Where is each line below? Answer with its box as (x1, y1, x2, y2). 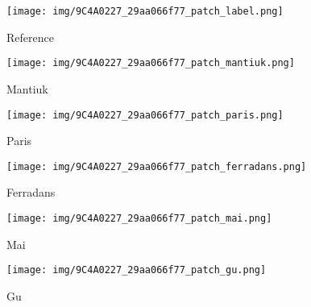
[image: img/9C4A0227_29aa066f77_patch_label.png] (6, 6, 284, 17)
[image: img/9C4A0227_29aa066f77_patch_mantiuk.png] (6, 57, 295, 69)
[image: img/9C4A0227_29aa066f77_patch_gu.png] (6, 264, 267, 276)
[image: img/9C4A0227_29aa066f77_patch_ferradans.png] (6, 160, 307, 172)
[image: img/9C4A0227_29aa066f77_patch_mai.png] (6, 213, 272, 224)
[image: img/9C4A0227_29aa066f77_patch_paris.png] (6, 109, 284, 121)
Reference (6, 28, 54, 45)
